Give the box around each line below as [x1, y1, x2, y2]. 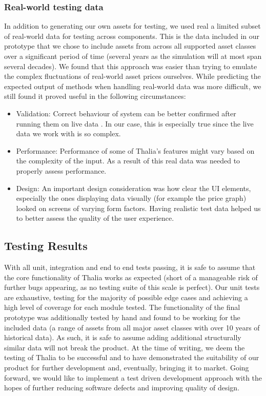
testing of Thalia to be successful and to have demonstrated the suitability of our [4, 352, 259, 363]
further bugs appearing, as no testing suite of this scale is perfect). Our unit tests [4, 282, 260, 293]
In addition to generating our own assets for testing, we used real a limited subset [4, 20, 261, 31]
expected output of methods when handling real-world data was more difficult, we [4, 80, 261, 91]
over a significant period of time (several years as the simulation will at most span [4, 51, 262, 61]
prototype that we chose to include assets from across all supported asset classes [4, 40, 256, 51]
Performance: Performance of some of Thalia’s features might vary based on [16, 145, 255, 156]
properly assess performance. [16, 165, 107, 176]
